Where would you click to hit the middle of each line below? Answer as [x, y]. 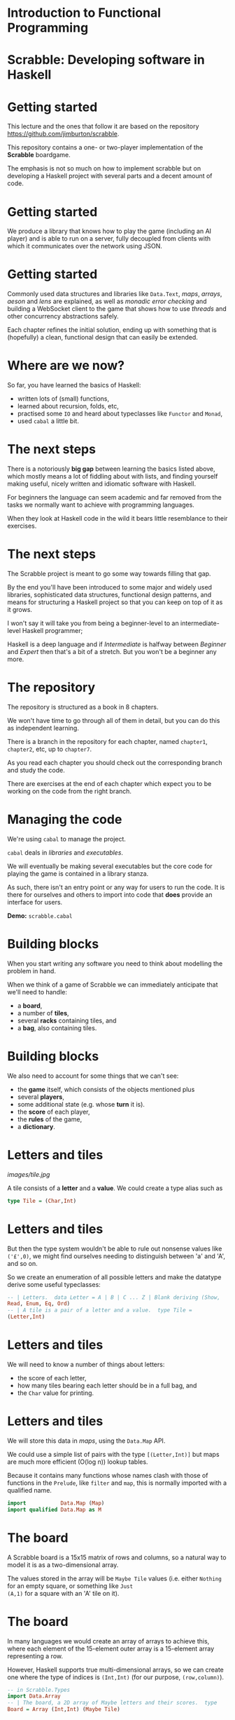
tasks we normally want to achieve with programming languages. [101, 505]
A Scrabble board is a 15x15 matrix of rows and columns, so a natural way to [117, 1557]
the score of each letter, [52, 1378]
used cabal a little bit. [48, 421]
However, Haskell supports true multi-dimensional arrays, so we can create [115, 1669]
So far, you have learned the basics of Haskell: [74, 385]
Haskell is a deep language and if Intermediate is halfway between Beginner [117, 644]
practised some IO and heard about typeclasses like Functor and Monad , [120, 414]
